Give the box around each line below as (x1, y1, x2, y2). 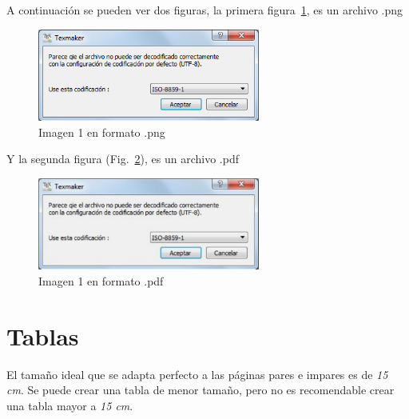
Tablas (6, 319, 79, 352)
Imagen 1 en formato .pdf (38, 273, 164, 289)
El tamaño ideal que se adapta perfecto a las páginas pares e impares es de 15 (6, 365, 388, 382)
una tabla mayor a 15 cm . (6, 397, 133, 413)
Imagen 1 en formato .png (38, 123, 165, 140)
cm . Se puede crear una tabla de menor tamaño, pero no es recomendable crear (6, 381, 395, 398)
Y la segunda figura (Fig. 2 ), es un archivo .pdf (6, 150, 239, 167)
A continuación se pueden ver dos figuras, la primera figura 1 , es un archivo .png (6, 2, 403, 18)
